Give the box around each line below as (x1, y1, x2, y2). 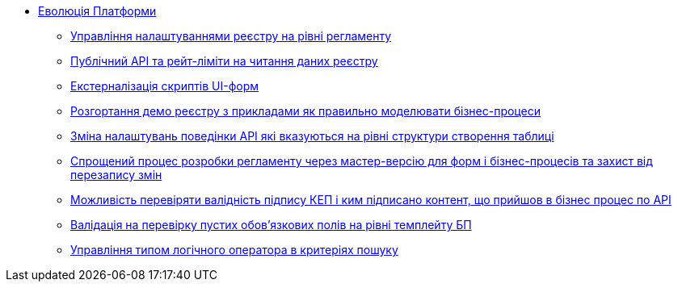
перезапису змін (70, 168, 162, 182)
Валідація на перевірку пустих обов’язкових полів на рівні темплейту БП (70, 218, 472, 232)
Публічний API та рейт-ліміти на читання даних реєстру (70, 54, 378, 68)
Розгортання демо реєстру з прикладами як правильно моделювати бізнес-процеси (70, 104, 541, 118)
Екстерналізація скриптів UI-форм (70, 79, 259, 93)
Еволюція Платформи (38, 4, 157, 18)
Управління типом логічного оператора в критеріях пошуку (70, 243, 398, 257)
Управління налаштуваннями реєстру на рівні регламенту (70, 29, 392, 43)
